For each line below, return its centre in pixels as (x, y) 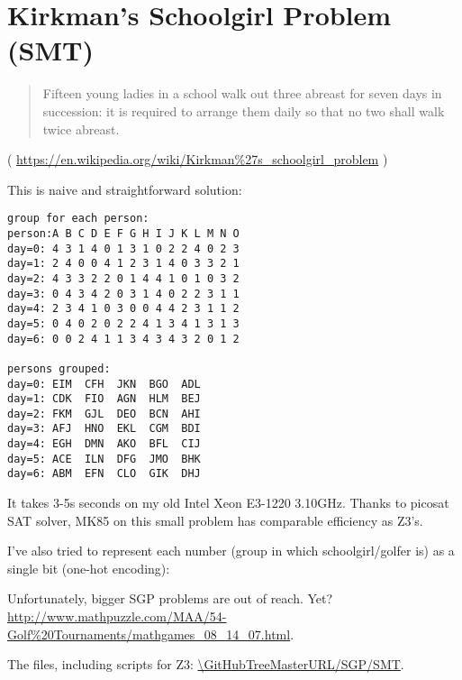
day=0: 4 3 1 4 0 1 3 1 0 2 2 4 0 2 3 (123, 248)
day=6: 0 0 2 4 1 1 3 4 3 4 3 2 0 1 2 (123, 339)
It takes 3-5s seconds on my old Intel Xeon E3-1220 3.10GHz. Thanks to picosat (228, 503)
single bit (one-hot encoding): (89, 568)
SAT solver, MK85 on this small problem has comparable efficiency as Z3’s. (215, 520)
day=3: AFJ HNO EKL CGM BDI (104, 429)
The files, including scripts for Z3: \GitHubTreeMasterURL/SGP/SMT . (206, 664)
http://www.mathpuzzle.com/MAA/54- (117, 616)
